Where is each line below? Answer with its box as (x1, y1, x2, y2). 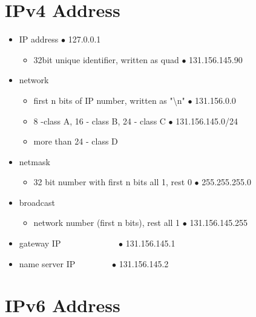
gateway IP (19, 237, 61, 250)
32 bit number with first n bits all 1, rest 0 (33, 176, 192, 188)
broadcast (19, 196, 56, 208)
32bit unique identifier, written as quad (33, 53, 179, 66)
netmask (19, 155, 50, 168)
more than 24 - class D (33, 135, 118, 148)
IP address (19, 33, 59, 46)
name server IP (19, 257, 76, 270)
